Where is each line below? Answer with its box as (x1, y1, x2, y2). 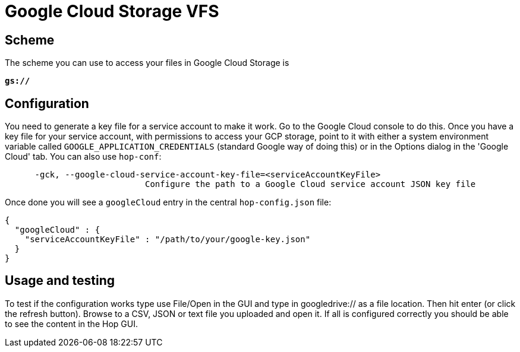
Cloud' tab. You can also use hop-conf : (5, 151, 162, 162)
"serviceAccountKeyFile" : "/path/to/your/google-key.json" (24, 234, 311, 245)
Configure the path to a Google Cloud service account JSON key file (145, 179, 476, 189)
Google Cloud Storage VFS (5, 1, 219, 21)
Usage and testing (5, 273, 115, 288)
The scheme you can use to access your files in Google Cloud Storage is (5, 58, 289, 68)
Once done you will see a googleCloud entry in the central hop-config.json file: (5, 197, 332, 208)
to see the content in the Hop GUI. (5, 318, 138, 329)
